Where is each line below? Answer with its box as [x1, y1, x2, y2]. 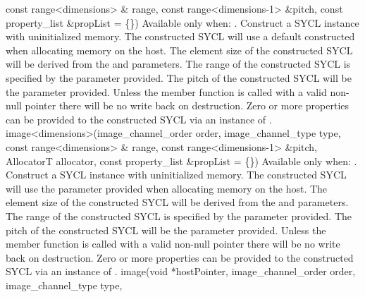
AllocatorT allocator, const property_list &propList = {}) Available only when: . [6, 153, 357, 168]
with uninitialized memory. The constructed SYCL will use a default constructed [6, 29, 355, 44]
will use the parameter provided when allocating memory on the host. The [6, 181, 328, 195]
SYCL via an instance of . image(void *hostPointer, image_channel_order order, [6, 264, 356, 279]
